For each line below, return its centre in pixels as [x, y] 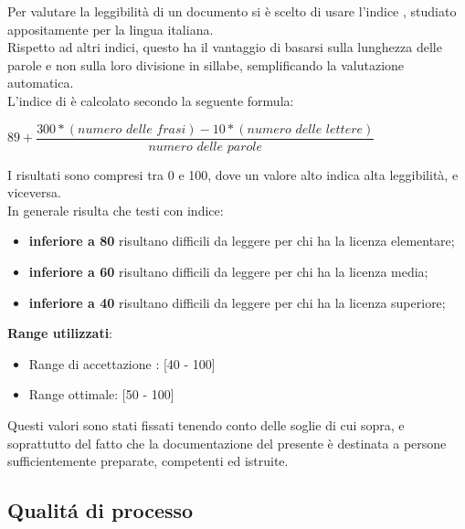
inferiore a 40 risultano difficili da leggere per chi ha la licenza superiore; [237, 302]
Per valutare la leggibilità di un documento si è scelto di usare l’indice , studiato [232, 11]
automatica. [41, 83]
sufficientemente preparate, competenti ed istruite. [148, 461]
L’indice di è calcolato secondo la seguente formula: [151, 100]
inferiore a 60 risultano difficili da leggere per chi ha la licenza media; [228, 271]
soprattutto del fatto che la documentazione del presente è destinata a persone [227, 443]
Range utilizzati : [60, 333]
